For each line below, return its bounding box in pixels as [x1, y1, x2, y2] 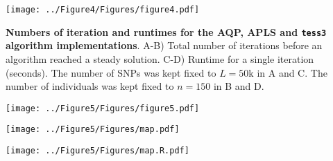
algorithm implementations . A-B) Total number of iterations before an [6, 38, 323, 53]
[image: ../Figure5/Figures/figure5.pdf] [6, 103, 200, 113]
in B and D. [213, 79, 264, 93]
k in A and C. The [248, 65, 327, 79]
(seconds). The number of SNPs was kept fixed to [6, 65, 216, 79]
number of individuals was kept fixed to [6, 79, 174, 93]
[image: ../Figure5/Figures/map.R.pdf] [6, 146, 189, 155]
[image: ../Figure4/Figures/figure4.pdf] [6, 5, 200, 15]
